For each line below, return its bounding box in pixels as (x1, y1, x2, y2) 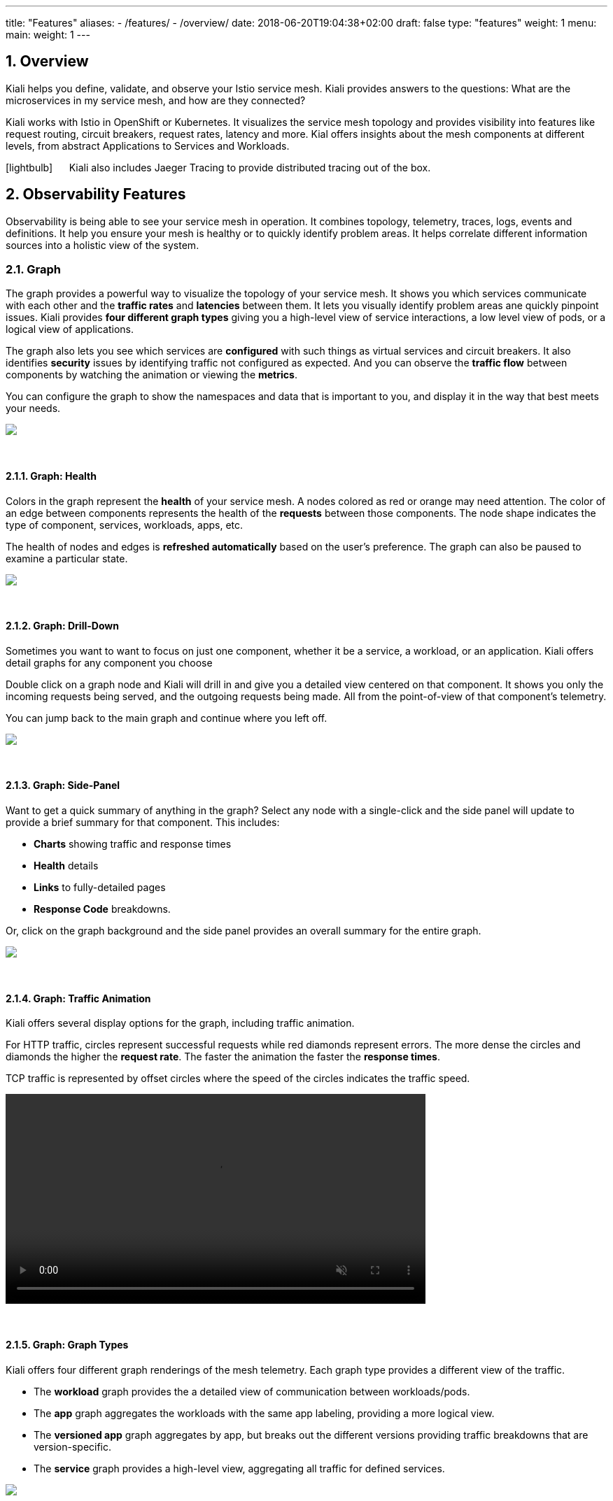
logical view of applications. (6, 323, 134, 336)
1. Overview (6, 52, 89, 71)
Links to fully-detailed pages (34, 881, 166, 894)
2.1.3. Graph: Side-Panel (6, 779, 120, 792)
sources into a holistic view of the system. (6, 239, 199, 251)
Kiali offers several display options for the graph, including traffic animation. (6, 1017, 355, 1030)
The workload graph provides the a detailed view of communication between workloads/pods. (34, 1385, 470, 1397)
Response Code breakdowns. (34, 903, 171, 916)
